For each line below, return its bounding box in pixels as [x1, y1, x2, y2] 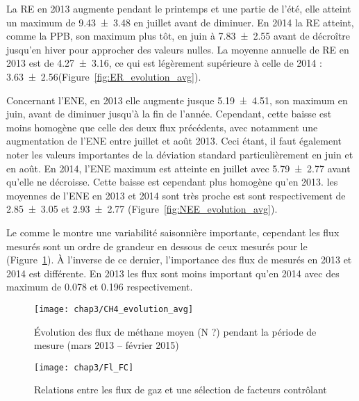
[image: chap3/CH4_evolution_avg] [34, 304, 194, 314]
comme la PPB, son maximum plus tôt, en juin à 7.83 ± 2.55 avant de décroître [6, 28, 351, 43]
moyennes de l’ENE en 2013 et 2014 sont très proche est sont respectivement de [6, 188, 346, 202]
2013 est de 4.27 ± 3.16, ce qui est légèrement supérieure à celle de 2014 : [6, 56, 322, 70]
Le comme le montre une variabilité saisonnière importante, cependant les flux [6, 224, 340, 239]
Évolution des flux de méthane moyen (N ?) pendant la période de [34, 324, 317, 338]
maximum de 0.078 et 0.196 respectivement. [6, 279, 193, 294]
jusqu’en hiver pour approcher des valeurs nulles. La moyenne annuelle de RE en [6, 42, 349, 56]
